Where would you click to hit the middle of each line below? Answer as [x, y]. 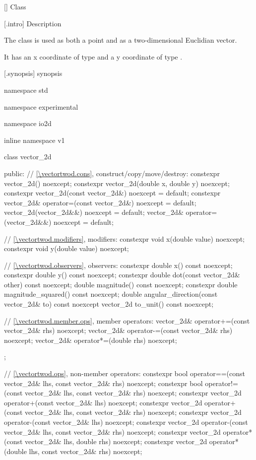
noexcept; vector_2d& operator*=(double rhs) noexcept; [91, 340]
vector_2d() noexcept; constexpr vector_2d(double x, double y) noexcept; [117, 183]
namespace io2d [28, 123]
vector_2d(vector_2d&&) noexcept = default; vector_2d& [94, 212]
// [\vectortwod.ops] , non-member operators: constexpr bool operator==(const [125, 373]
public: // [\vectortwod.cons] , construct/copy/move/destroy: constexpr [112, 173]
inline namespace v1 [34, 140]
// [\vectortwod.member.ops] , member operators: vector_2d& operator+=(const [127, 320]
